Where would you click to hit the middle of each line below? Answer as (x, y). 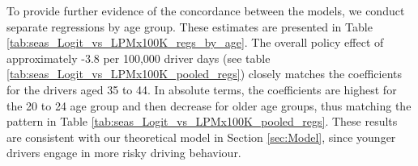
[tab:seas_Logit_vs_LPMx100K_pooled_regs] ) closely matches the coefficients (205, 74)
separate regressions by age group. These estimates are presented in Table (190, 26)
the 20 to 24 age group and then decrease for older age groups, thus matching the (209, 105)
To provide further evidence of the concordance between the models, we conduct (206, 10)
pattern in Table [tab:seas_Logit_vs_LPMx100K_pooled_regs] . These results (202, 121)
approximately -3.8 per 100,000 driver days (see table (139, 58)
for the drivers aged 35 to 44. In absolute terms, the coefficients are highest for (202, 89)
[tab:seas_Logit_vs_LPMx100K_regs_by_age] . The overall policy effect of (195, 42)
